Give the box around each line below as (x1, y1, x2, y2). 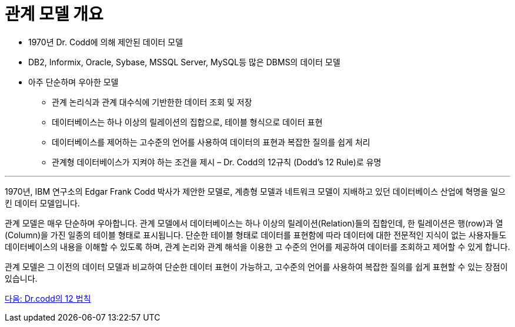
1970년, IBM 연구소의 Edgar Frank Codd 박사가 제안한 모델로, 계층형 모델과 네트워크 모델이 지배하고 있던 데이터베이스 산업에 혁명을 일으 (5, 186, 506, 196)
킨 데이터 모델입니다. (5, 198, 80, 208)
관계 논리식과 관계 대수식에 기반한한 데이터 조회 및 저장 (52, 96, 252, 107)
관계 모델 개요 (5, 4, 103, 24)
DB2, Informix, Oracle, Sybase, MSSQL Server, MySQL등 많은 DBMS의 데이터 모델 (28, 56, 340, 67)
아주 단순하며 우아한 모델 (28, 76, 119, 87)
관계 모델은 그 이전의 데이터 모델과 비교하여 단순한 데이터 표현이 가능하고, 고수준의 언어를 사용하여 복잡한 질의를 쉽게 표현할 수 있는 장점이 (5, 261, 508, 272)
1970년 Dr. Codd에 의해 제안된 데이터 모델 (28, 36, 183, 47)
